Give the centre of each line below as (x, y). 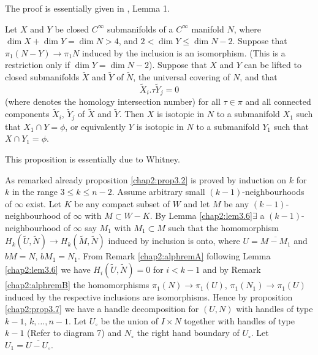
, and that (259, 77)
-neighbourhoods (273, 192)
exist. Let (44, 203)
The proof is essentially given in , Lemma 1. (87, 8)
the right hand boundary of (188, 333)
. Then (132, 114)
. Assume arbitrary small (158, 192)
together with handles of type (239, 320)
